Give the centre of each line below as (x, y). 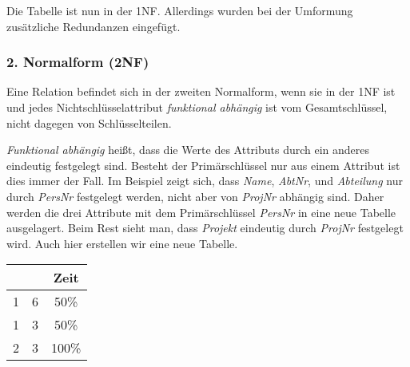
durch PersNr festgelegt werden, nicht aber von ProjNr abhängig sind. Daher (195, 196)
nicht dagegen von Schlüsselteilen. (89, 122)
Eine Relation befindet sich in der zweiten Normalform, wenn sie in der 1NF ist (201, 91)
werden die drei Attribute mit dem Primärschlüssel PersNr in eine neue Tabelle (201, 212)
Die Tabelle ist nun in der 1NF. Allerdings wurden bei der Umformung (180, 10)
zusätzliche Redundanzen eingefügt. (94, 26)
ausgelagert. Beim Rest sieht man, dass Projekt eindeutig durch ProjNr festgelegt (205, 228)
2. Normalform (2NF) (78, 62)
